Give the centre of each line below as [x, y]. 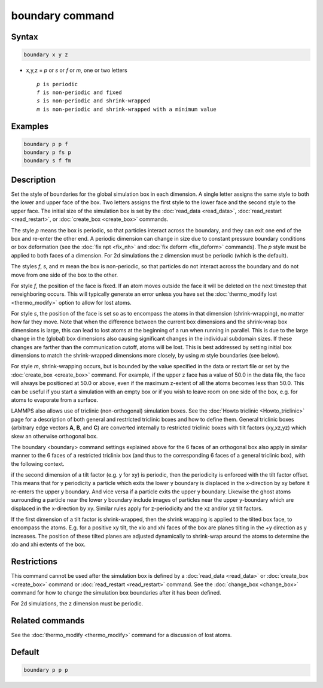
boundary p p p [46, 670]
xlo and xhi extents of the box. [48, 544]
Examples [30, 126]
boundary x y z [46, 55]
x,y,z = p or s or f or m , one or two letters [77, 70]
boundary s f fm [48, 161]
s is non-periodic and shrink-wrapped [94, 101]
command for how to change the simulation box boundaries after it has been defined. [116, 592]
